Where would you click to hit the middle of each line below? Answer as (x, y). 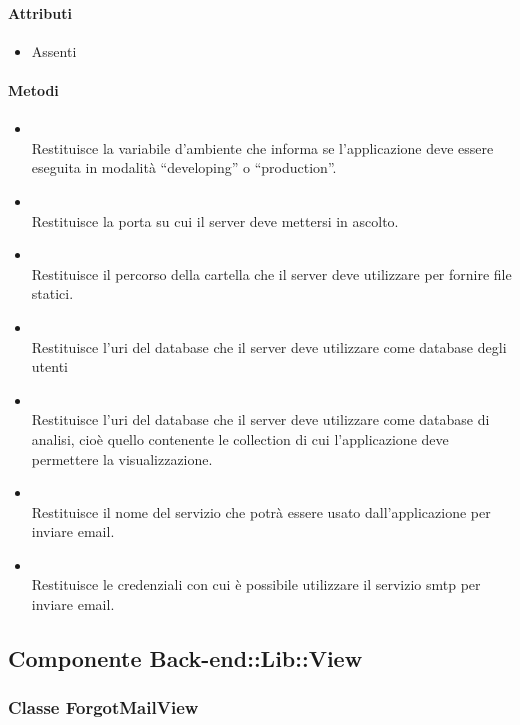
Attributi (40, 12)
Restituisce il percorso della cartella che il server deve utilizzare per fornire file (271, 273)
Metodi (33, 89)
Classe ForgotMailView (103, 707)
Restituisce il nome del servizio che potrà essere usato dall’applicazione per (261, 511)
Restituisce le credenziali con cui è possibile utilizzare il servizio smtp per (256, 584)
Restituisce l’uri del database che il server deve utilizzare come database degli (269, 346)
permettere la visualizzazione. (122, 458)
